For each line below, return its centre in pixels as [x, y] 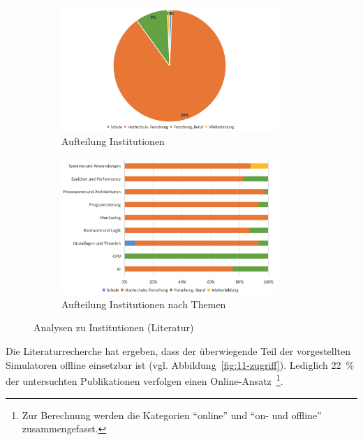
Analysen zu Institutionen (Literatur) [114, 327]
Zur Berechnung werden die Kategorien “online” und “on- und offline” [172, 415]
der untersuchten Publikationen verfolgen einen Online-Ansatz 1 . [145, 380]
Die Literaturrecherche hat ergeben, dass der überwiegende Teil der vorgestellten [178, 351]
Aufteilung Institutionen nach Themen [144, 304]
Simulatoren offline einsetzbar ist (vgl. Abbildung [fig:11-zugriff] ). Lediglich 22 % [180, 364]
